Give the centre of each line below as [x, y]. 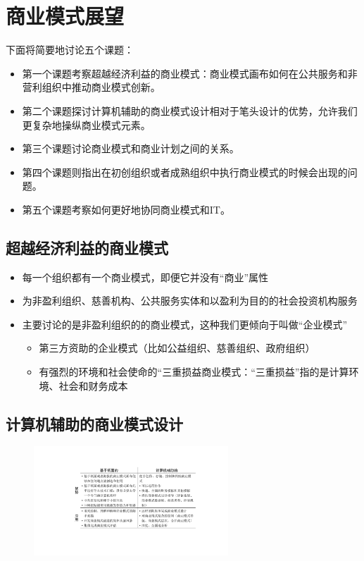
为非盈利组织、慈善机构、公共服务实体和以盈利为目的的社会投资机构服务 [190, 301]
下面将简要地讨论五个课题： [70, 50]
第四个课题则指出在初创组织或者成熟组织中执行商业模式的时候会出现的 [185, 172]
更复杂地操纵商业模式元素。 [86, 124]
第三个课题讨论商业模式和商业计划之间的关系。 [131, 148]
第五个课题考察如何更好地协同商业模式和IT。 [126, 209]
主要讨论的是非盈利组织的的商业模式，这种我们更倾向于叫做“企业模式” [185, 324]
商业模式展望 [65, 16]
